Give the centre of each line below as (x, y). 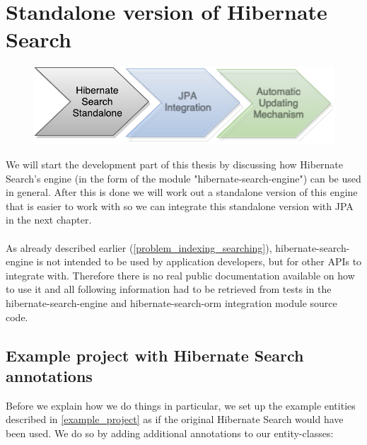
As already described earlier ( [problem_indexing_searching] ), (139, 247)
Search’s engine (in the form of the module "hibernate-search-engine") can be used (183, 178)
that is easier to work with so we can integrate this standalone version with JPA (180, 206)
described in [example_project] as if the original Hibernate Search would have (175, 419)
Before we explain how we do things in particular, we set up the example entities (181, 405)
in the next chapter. (49, 220)
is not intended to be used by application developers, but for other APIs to (199, 261)
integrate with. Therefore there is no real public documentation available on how (180, 275)
